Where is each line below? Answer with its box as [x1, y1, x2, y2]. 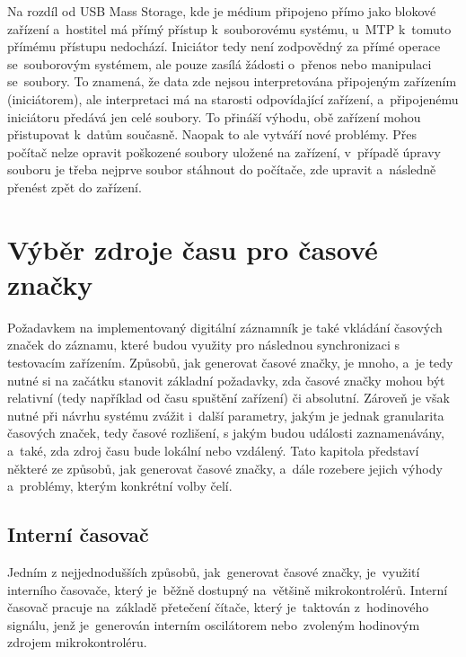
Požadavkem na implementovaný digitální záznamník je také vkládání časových [7, 317, 443, 336]
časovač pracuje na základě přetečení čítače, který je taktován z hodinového [7, 598, 429, 617]
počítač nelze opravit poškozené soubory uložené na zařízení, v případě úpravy [7, 142, 441, 161]
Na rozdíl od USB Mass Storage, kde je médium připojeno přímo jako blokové [7, 2, 436, 20]
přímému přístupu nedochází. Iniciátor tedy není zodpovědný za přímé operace [7, 37, 441, 56]
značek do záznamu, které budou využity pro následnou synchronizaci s [7, 335, 400, 354]
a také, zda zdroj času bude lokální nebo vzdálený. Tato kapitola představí [7, 441, 419, 459]
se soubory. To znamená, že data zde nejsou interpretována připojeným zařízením [7, 72, 457, 91]
